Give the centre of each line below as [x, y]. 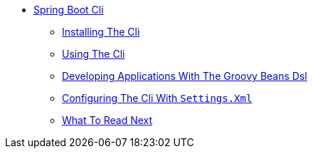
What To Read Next [107, 120]
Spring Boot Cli [69, 10]
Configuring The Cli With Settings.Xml [157, 98]
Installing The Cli [101, 32]
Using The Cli [94, 54]
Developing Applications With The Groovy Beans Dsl [185, 76]
